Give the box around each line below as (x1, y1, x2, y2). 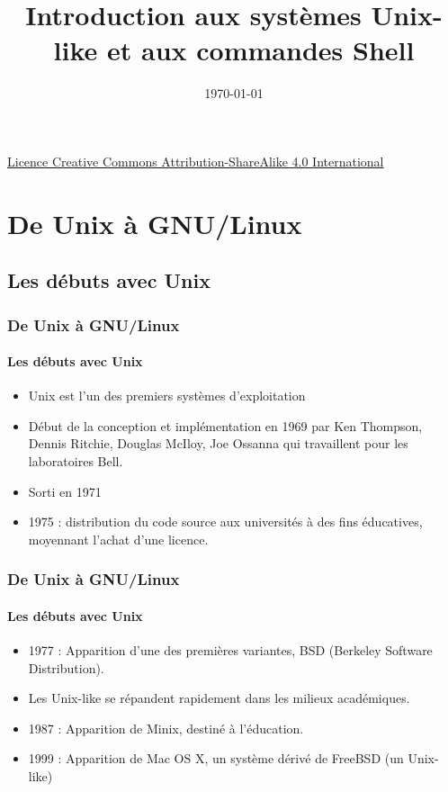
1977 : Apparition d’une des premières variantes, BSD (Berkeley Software (28, 641, 433, 660)
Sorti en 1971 (28, 481, 102, 500)
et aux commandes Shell (107, 31, 415, 68)
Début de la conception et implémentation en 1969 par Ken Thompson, (28, 416, 423, 435)
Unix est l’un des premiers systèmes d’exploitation (28, 386, 306, 405)
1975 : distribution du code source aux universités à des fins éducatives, (28, 512, 423, 531)
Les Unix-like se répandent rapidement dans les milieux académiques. (28, 688, 410, 707)
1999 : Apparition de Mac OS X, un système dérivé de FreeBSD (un (28, 749, 404, 768)
